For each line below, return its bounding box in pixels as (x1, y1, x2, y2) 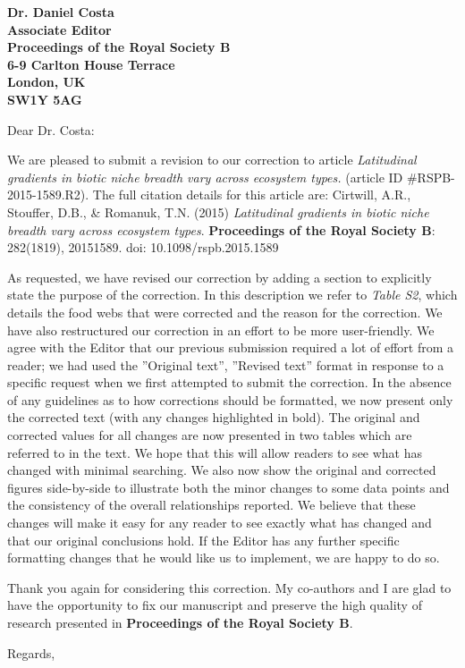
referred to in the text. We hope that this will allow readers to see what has (7, 443, 423, 461)
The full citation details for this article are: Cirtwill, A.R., (92, 185, 411, 204)
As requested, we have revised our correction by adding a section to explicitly (7, 267, 432, 286)
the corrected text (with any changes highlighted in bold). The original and (7, 408, 420, 427)
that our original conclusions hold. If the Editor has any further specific (7, 530, 400, 549)
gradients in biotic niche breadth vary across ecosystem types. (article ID (7, 167, 403, 186)
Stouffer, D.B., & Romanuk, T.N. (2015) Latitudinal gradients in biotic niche (7, 202, 429, 221)
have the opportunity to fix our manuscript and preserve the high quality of (7, 596, 422, 614)
